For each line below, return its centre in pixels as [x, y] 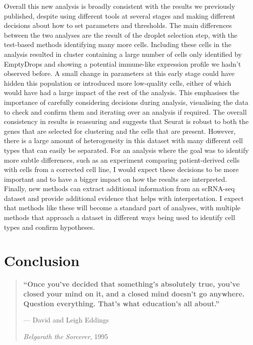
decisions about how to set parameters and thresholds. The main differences [118, 25]
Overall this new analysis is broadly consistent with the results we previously [120, 6]
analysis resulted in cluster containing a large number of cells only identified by [123, 54]
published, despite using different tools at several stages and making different [120, 15]
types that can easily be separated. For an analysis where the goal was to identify [126, 150]
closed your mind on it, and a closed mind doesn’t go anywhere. [134, 293]
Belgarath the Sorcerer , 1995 [66, 336]
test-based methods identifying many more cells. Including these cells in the [118, 44]
